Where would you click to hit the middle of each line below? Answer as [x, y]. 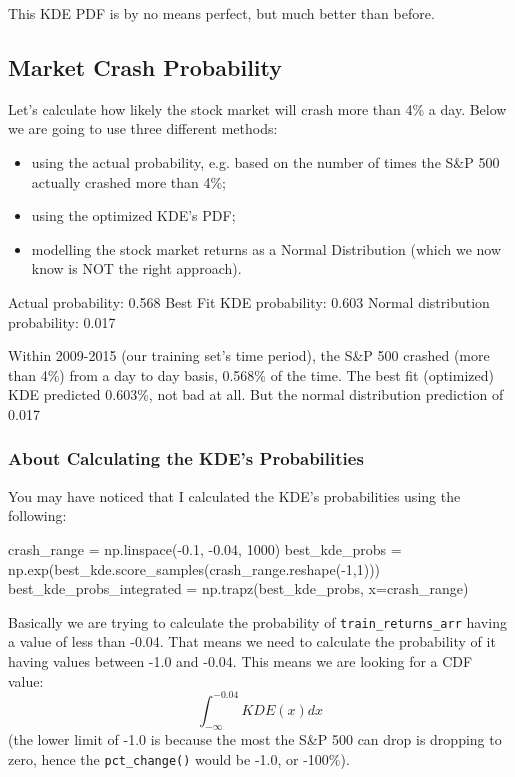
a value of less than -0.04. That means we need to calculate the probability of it [252, 641]
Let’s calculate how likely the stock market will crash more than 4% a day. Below [257, 108]
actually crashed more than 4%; [129, 181]
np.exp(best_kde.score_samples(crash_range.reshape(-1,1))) [194, 568]
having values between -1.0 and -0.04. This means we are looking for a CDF [240, 660]
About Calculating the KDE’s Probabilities [186, 458]
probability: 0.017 [62, 321]
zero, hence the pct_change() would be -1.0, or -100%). [179, 759]
